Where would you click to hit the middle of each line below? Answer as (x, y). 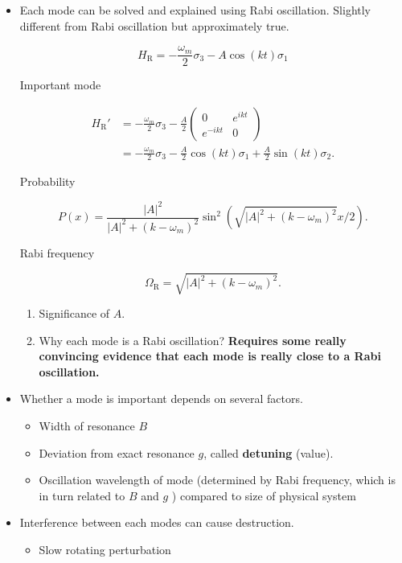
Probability (47, 181)
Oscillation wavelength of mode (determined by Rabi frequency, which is (217, 480)
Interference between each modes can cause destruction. (157, 522)
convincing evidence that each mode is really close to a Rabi (210, 356)
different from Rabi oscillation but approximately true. (154, 25)
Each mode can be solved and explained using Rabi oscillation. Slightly (195, 10)
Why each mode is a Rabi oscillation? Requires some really (193, 340)
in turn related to (82, 495)
